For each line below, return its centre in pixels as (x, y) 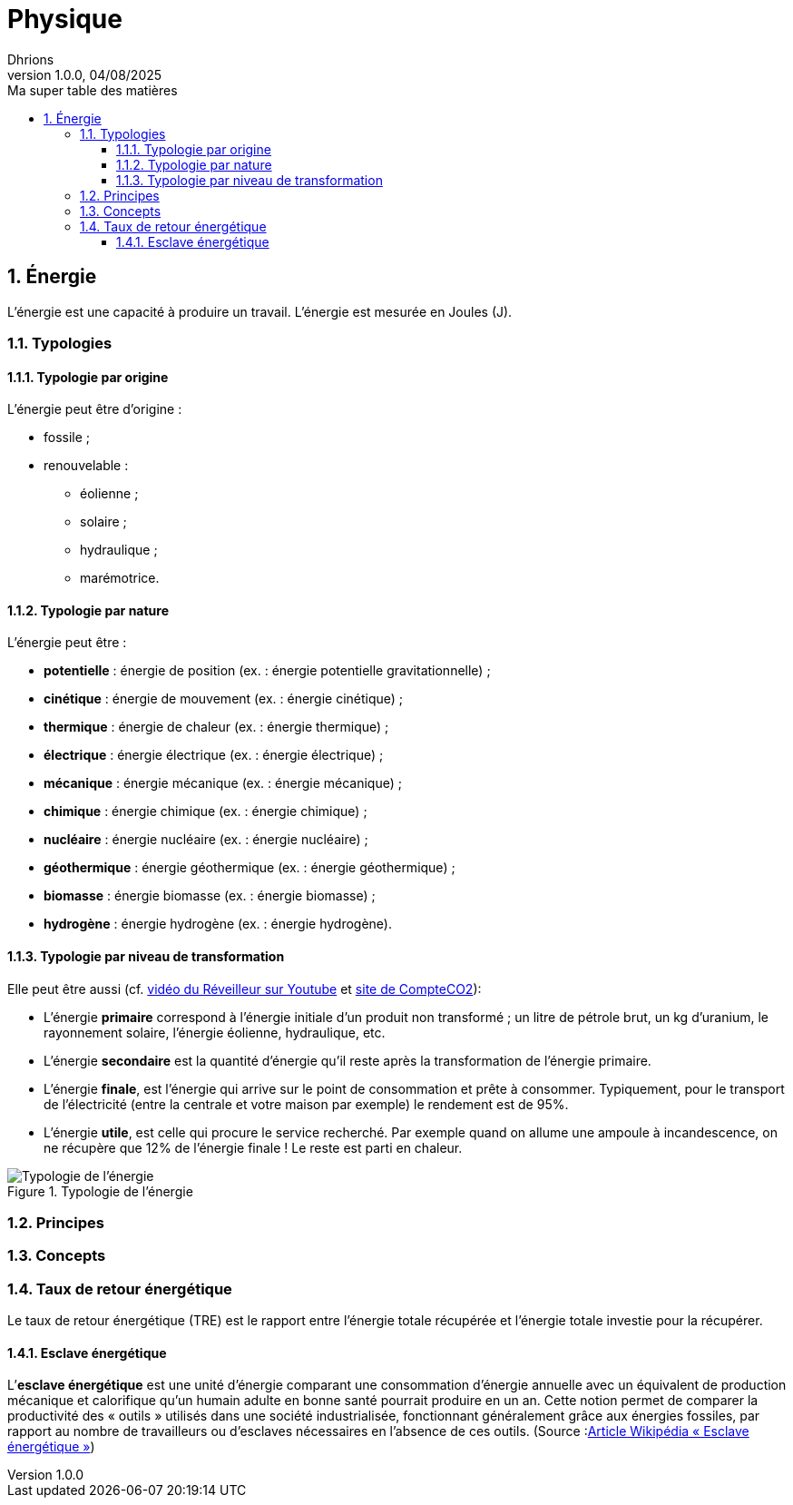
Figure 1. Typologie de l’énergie (100, 1191)
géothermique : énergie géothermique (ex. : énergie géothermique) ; (250, 868)
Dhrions (31, 59)
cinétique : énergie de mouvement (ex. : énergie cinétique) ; (224, 699)
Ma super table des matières (93, 90)
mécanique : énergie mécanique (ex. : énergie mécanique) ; (223, 783)
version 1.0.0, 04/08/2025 (85, 74)
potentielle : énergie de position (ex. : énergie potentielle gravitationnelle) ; (267, 671)
